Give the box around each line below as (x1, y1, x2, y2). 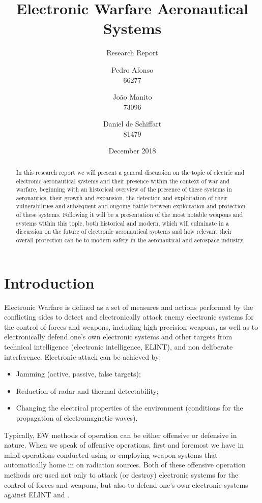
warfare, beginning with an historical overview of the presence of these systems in (16, 185, 232, 194)
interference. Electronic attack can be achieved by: (4, 351, 161, 362)
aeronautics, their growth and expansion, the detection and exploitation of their (16, 193, 227, 202)
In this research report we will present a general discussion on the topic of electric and (16, 168, 245, 176)
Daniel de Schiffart (103, 118, 162, 129)
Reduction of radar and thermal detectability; (16, 385, 159, 396)
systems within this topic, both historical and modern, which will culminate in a (16, 218, 229, 227)
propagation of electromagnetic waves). (16, 413, 138, 423)
